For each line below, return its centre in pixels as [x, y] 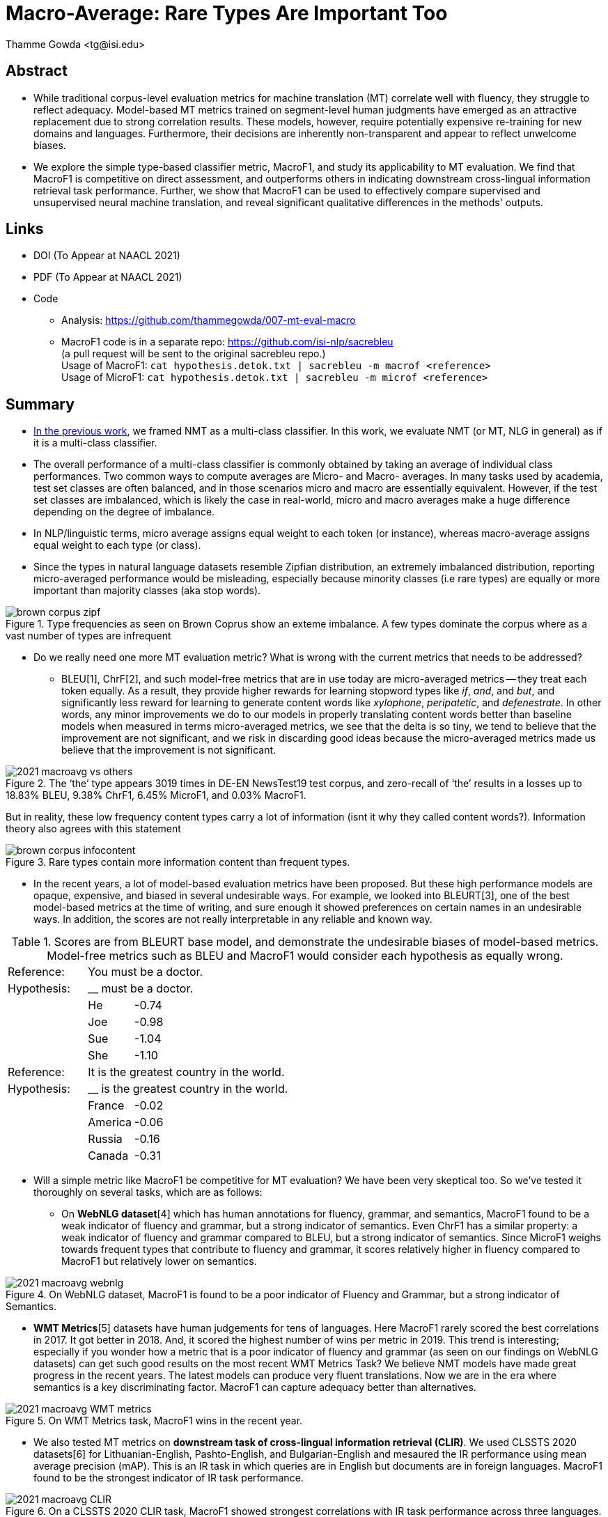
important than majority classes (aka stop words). [147, 591]
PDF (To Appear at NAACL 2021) [108, 277]
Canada [108, 1156]
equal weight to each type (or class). [117, 545]
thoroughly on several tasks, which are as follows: [148, 1192]
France [106, 1106]
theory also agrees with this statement [93, 829]
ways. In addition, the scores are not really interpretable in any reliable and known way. [233, 919]
